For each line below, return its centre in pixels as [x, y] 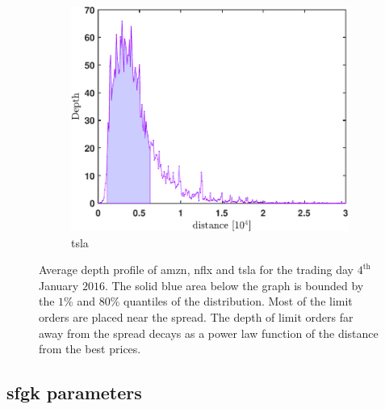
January [59, 285]
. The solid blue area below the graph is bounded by [234, 285]
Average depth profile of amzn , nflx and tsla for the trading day [196, 270]
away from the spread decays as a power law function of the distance [209, 333]
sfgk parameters [74, 392]
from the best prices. [90, 349]
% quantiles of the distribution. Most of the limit [231, 301]
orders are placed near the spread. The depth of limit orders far [196, 316]
